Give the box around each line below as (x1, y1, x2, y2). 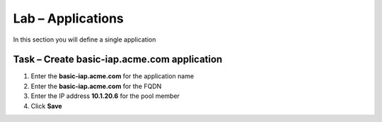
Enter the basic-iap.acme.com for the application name (30, 72, 195, 80)
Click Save (30, 102, 63, 110)
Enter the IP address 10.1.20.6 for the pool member (30, 92, 180, 100)
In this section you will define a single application (13, 35, 156, 44)
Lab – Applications (13, 11, 124, 26)
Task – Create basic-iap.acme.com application (13, 54, 223, 66)
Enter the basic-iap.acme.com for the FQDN (30, 82, 162, 90)
